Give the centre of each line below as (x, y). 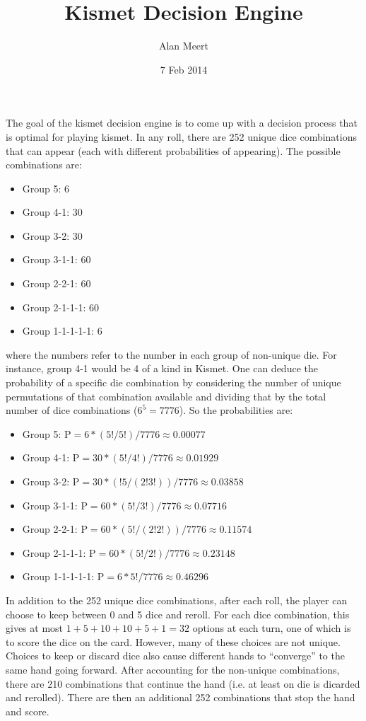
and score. (28, 711)
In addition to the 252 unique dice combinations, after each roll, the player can (177, 600)
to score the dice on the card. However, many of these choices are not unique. (173, 641)
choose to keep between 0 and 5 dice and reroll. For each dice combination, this (178, 614)
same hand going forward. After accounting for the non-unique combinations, (173, 669)
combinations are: (44, 165)
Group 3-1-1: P (55, 505)
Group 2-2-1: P (55, 529)
